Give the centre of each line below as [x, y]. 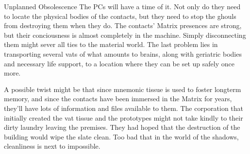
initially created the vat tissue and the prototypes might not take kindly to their [124, 117]
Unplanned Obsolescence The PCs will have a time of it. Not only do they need [122, 6]
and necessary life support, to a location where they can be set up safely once [119, 63]
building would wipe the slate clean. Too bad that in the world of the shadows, [121, 136]
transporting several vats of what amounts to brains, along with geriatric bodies [123, 54]
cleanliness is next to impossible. [52, 146]
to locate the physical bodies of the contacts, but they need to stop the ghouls [120, 16]
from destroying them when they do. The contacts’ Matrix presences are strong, [123, 25]
